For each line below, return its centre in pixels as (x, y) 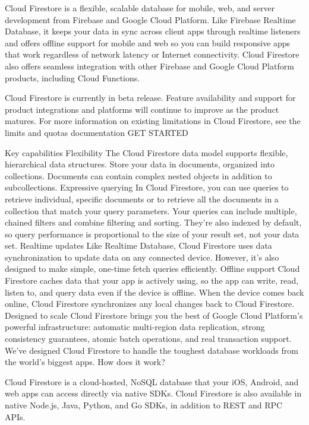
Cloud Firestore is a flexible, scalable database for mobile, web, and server (140, 8)
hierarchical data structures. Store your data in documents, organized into (140, 164)
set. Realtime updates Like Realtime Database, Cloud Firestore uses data (138, 245)
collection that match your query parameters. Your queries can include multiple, (151, 210)
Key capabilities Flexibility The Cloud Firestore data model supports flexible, (146, 152)
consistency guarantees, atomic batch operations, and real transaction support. (148, 339)
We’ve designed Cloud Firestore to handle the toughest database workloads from (152, 350)
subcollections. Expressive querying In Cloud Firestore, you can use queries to (147, 187)
